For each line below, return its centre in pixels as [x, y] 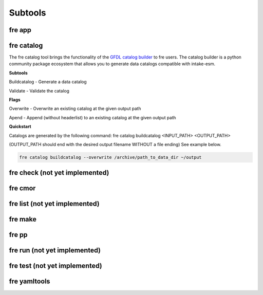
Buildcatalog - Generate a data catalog [48, 82]
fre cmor [22, 188]
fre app [20, 30]
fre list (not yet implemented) [54, 204]
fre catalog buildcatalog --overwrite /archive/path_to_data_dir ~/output [111, 157]
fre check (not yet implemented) [59, 173]
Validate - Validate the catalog [39, 91]
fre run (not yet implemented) [55, 250]
